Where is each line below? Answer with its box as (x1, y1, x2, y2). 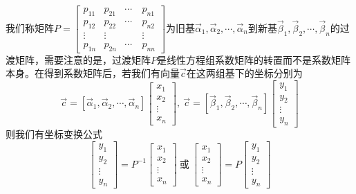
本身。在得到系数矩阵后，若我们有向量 (6, 66, 180, 80)
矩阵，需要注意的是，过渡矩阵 (15, 52, 151, 67)
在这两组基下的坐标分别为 (186, 66, 303, 80)
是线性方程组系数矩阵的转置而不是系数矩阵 (157, 52, 350, 67)
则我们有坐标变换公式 (6, 127, 102, 141)
